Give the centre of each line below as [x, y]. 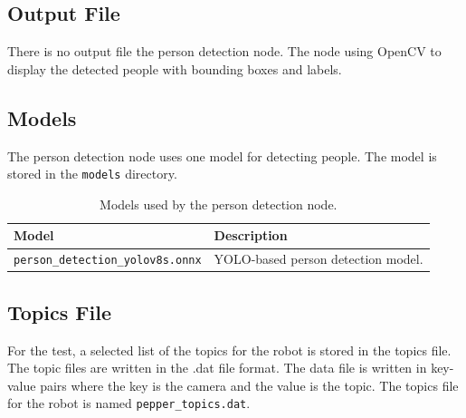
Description [251, 235]
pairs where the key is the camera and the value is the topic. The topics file [249, 385]
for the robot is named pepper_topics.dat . [129, 403]
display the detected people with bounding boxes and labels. [175, 68]
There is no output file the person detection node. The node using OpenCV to [224, 51]
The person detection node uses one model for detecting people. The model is [222, 156]
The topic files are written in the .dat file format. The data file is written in [217, 368]
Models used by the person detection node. [219, 204]
